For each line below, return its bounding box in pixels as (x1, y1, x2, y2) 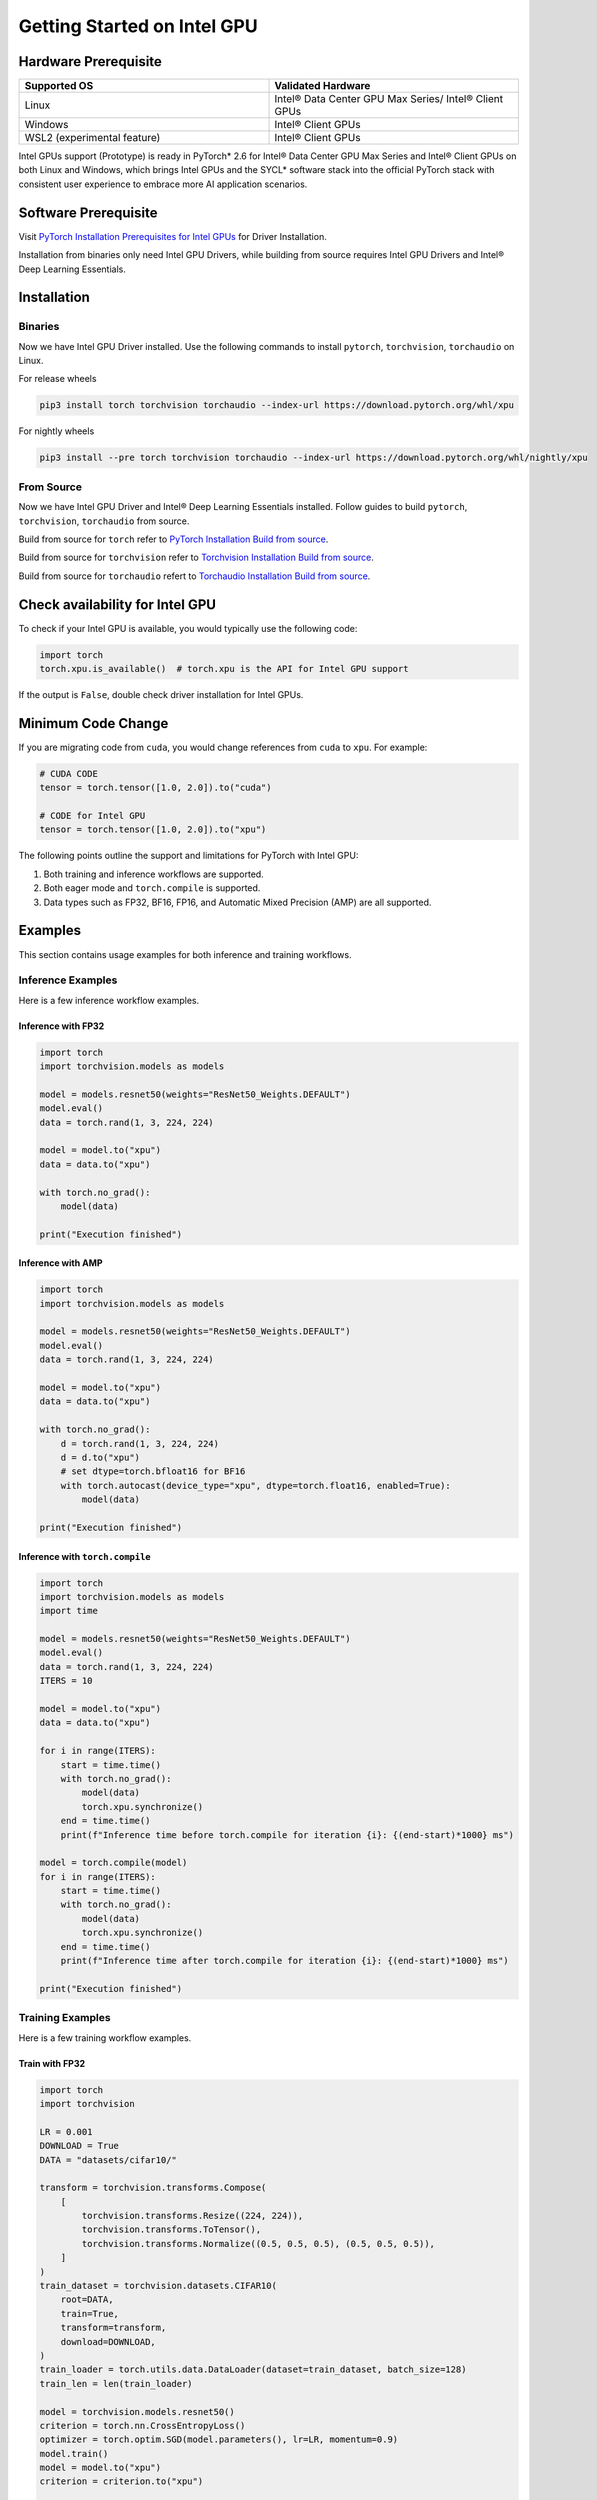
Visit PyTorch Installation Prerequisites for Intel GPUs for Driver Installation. (18, 230, 327, 242)
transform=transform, (60, 2322, 167, 2334)
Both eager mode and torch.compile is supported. (43, 882, 261, 894)
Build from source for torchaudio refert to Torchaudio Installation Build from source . (18, 570, 371, 582)
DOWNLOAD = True (39, 2140, 120, 2152)
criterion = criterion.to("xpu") (39, 2476, 204, 2487)
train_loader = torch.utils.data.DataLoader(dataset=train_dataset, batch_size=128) (39, 2364, 467, 2375)
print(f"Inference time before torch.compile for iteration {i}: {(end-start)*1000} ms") (60, 1829, 515, 1840)
